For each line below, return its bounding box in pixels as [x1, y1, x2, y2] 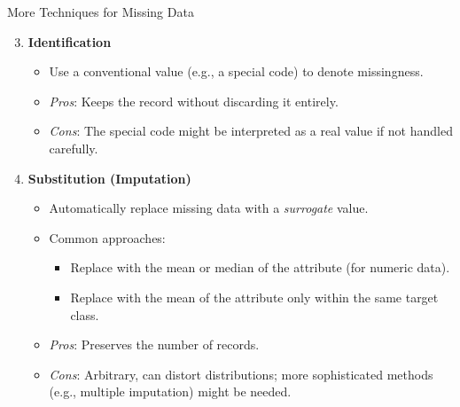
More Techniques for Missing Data [7, 3, 194, 20]
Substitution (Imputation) [27, 168, 191, 187]
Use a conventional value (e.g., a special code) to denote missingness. [49, 62, 424, 81]
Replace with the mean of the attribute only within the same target [70, 287, 439, 306]
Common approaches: [49, 228, 166, 247]
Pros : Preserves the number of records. [49, 335, 260, 354]
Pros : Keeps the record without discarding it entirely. [49, 91, 339, 110]
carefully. [49, 138, 98, 157]
